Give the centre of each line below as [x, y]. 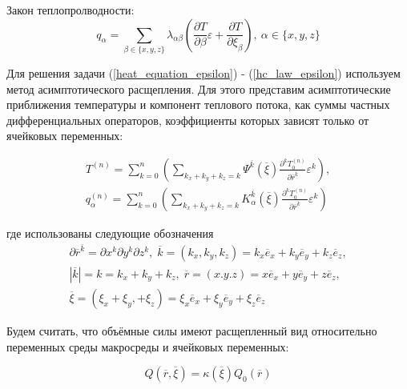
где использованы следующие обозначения [110, 233]
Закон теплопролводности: [71, 10]
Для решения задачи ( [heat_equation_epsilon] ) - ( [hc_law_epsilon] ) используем [203, 72]
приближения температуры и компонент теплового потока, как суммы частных [198, 104]
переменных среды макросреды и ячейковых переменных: [148, 346]
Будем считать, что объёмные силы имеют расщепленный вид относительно [192, 330]
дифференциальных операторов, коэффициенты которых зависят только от [188, 120]
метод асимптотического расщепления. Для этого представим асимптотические [199, 88]
